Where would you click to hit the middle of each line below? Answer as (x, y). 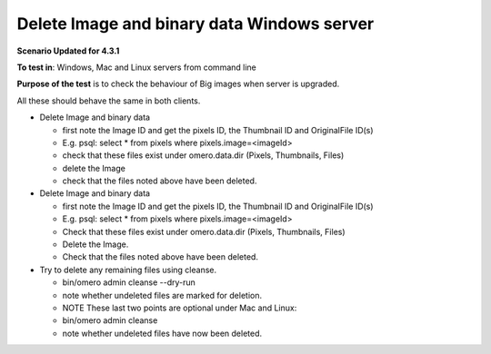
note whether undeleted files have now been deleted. (162, 333)
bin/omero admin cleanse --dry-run (129, 282)
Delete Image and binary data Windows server (195, 24)
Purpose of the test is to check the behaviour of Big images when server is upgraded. (178, 84)
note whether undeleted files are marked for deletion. (162, 295)
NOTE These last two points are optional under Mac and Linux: (180, 308)
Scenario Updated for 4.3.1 (68, 51)
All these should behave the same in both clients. (109, 101)
